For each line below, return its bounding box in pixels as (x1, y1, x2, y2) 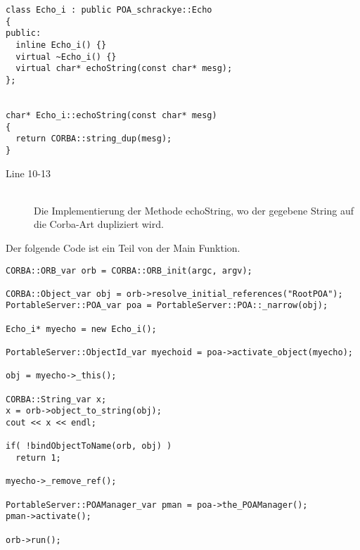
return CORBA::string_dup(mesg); (15, 134, 172, 144)
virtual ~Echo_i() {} (15, 51, 117, 62)
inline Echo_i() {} (15, 39, 107, 50)
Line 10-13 (6, 165, 51, 180)
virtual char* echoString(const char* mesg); (15, 63, 233, 74)
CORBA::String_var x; (6, 394, 107, 404)
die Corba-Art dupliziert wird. (34, 217, 164, 231)
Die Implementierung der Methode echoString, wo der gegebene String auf (34, 203, 354, 217)
